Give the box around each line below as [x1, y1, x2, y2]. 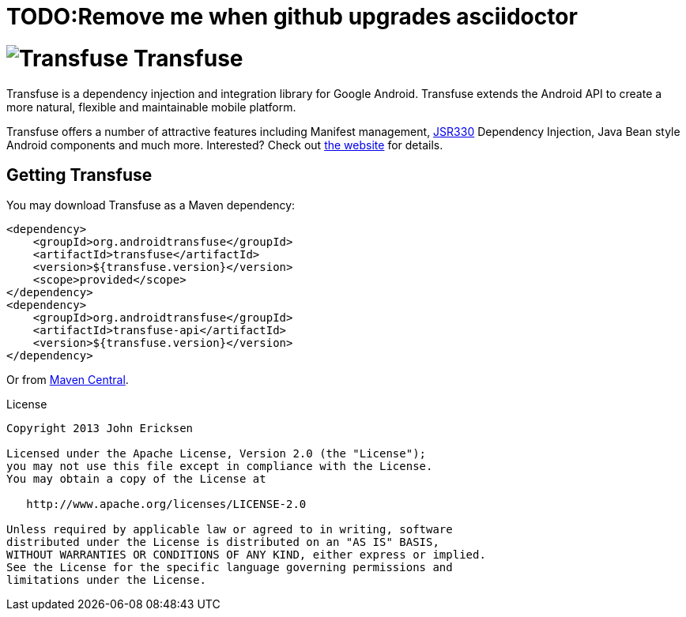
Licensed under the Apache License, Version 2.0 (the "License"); [6, 447, 427, 461]
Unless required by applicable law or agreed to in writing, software [6, 523, 453, 536]
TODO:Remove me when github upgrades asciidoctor [6, 3, 578, 30]
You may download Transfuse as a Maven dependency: [6, 198, 296, 213]
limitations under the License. [6, 574, 206, 587]
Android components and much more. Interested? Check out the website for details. [6, 137, 443, 152]
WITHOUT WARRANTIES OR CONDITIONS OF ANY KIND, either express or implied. [6, 548, 486, 562]
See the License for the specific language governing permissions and [6, 561, 453, 574]
